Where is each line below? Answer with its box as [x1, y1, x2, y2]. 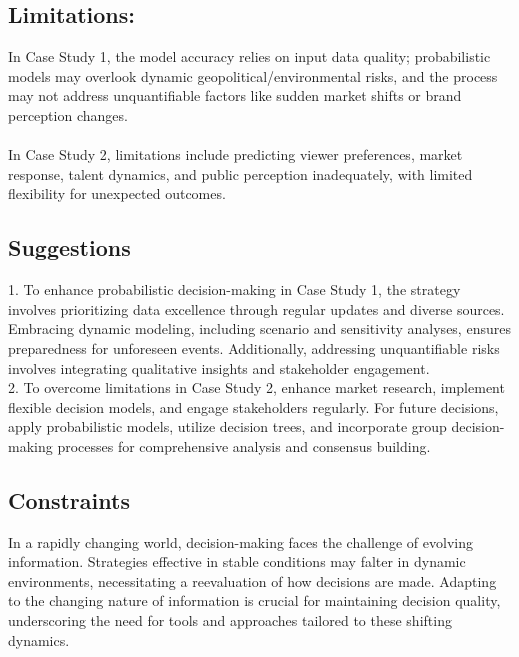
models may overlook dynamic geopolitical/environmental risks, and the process [8, 65, 498, 86]
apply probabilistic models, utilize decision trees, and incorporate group [8, 416, 447, 437]
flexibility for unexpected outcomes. [8, 183, 226, 204]
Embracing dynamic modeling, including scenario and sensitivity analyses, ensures [8, 318, 511, 339]
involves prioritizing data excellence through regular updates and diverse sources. [8, 298, 505, 319]
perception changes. [8, 104, 128, 125]
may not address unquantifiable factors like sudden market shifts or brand [8, 85, 462, 106]
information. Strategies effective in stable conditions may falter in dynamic [8, 551, 466, 572]
